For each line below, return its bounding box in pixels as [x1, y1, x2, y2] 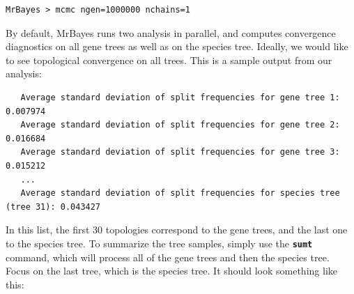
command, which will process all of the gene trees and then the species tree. [6, 249, 330, 264]
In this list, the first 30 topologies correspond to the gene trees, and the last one [6, 222, 348, 237]
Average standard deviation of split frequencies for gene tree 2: [20, 120, 340, 130]
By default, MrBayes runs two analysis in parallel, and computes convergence [6, 25, 336, 40]
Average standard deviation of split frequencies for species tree [20, 188, 340, 199]
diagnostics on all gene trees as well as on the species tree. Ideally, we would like [6, 39, 348, 54]
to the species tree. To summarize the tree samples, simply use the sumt [6, 235, 313, 250]
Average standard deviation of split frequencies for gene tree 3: [20, 147, 340, 157]
